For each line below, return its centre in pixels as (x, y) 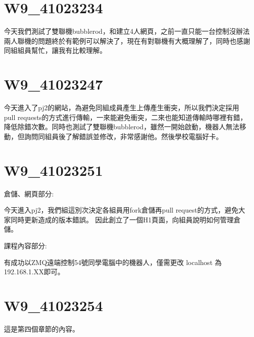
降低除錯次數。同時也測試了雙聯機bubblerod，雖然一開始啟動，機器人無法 (122, 127)
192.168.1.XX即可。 (34, 272)
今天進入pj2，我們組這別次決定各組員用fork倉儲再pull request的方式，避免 (121, 210)
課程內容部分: (25, 245)
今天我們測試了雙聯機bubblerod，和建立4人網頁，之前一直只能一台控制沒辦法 (127, 31)
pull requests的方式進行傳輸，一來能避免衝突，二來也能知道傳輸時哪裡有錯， (126, 117)
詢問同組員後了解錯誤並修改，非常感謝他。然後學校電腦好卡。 (123, 136)
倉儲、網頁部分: (29, 193)
